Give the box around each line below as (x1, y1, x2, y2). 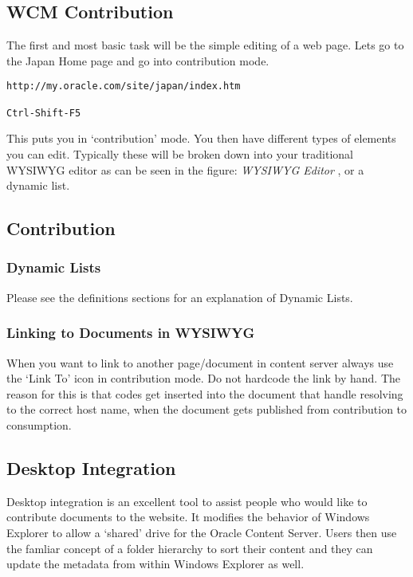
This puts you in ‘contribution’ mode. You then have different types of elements (6, 130, 396, 147)
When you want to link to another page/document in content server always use (6, 354, 394, 371)
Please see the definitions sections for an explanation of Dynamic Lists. (6, 288, 353, 305)
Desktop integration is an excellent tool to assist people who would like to (6, 493, 368, 509)
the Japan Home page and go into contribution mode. (6, 52, 269, 69)
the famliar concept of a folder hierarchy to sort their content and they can (6, 540, 373, 556)
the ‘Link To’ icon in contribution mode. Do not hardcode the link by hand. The (6, 370, 401, 387)
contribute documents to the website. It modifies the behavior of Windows (6, 508, 370, 525)
